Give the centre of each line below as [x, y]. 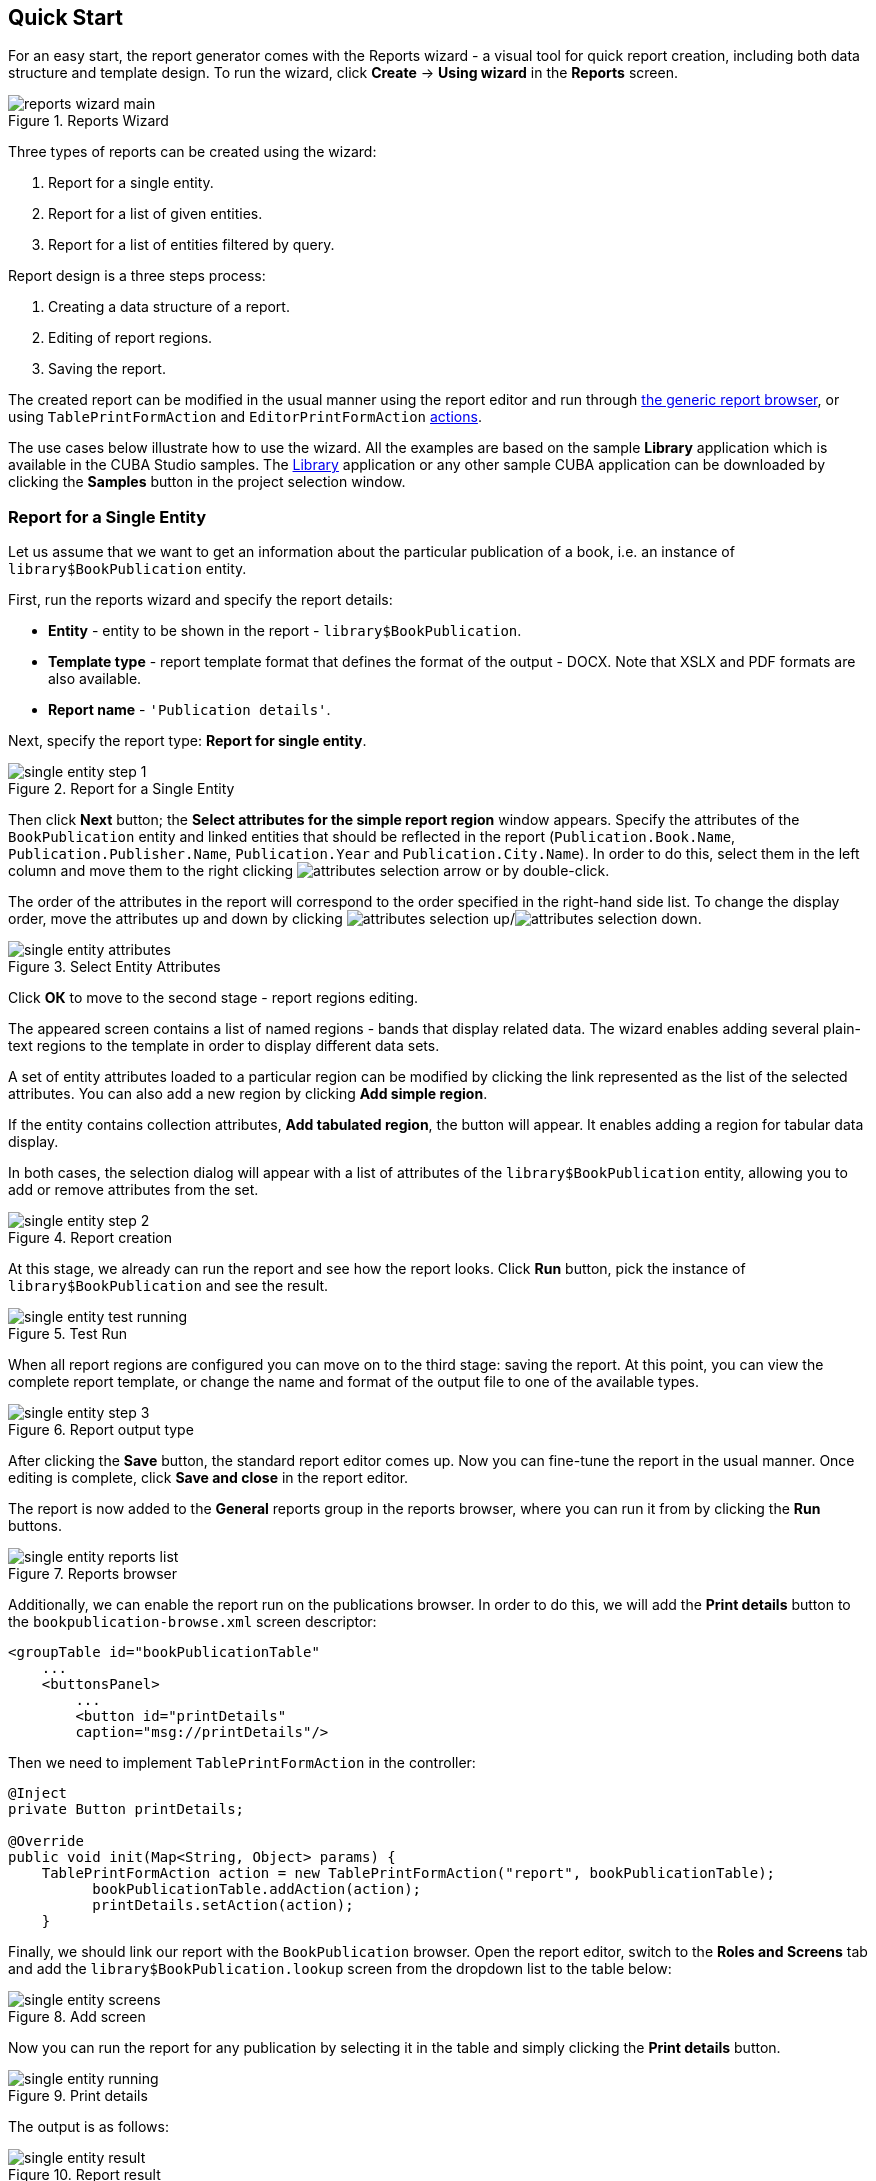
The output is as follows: [88, 2127]
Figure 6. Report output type [101, 1430]
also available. [95, 679]
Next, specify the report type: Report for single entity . [187, 741]
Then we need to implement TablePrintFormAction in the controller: [242, 1763]
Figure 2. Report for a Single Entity [121, 789]
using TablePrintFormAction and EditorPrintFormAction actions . [245, 417]
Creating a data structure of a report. [169, 307]
